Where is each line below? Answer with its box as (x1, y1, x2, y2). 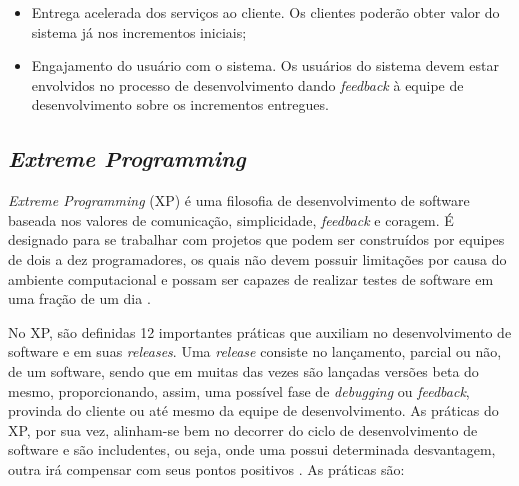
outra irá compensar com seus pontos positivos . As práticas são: (8, 458, 405, 479)
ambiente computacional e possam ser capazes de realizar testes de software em (8, 268, 494, 289)
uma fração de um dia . (8, 288, 151, 309)
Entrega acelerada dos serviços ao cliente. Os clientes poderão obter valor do (31, 2, 500, 22)
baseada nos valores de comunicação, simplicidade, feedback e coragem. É (8, 209, 454, 230)
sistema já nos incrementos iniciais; (31, 21, 247, 42)
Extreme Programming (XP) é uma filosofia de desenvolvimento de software (8, 190, 470, 211)
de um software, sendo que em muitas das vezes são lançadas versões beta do (8, 360, 479, 381)
